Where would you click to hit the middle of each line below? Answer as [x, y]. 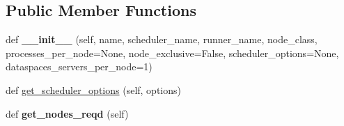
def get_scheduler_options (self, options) [93, 89]
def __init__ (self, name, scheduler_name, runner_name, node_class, [162, 39]
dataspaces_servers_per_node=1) [79, 66]
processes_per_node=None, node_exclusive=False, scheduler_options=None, [172, 53]
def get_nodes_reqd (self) [67, 113]
